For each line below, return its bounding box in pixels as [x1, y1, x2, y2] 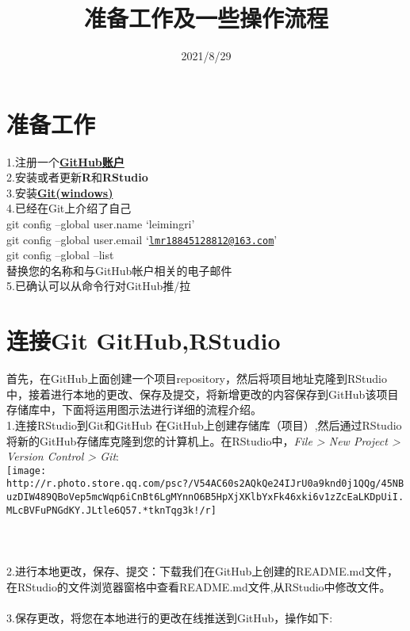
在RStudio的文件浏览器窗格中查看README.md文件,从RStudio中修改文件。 [6, 578, 391, 595]
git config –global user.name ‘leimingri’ [6, 216, 195, 232]
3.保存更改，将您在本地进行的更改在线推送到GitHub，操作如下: [6, 609, 333, 625]
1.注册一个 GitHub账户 [6, 153, 125, 170]
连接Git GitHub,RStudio [6, 324, 281, 357]
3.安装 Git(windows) [6, 184, 113, 201]
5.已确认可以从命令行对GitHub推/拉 [6, 277, 191, 294]
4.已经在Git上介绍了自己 [6, 200, 132, 216]
